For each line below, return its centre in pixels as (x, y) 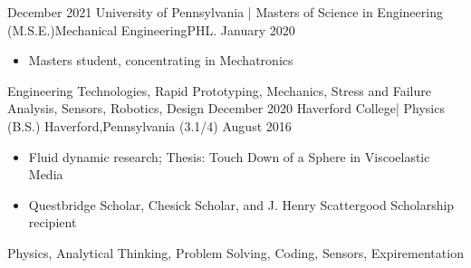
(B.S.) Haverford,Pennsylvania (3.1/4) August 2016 (149, 125)
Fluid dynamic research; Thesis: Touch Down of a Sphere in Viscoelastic (229, 156)
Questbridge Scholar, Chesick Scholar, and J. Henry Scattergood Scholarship (241, 204)
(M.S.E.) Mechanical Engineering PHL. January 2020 (151, 29)
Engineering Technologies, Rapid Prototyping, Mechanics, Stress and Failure (219, 90)
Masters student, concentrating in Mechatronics (161, 60)
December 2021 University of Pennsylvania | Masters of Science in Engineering (225, 12)
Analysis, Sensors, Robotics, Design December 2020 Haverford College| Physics (226, 108)
